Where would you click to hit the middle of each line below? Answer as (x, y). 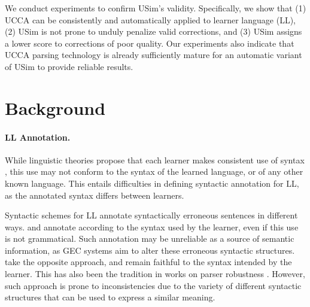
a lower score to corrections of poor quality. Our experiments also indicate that (150, 43)
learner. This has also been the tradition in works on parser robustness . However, (155, 274)
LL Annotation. (38, 137)
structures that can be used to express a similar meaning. (110, 297)
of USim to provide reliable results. (69, 66)
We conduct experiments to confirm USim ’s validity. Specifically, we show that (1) (156, 8)
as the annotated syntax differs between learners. (95, 195)
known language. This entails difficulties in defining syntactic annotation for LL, (152, 183)
